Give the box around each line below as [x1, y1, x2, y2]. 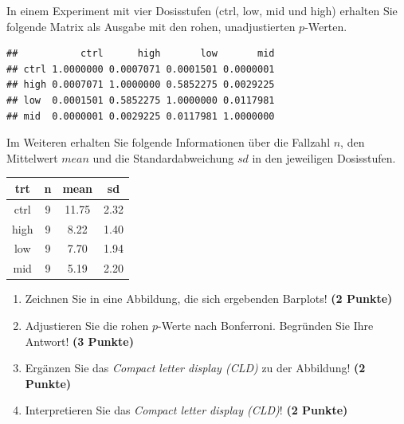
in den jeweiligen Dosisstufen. [252, 149, 396, 166]
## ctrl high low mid [6, 48, 275, 60]
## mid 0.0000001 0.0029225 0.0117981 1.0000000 [6, 110, 275, 122]
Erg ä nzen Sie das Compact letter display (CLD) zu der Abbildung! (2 [25, 359, 366, 376]
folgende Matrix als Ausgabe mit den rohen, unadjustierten [6, 18, 296, 34]
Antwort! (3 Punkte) [25, 332, 134, 349]
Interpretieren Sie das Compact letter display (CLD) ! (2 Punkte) [25, 402, 348, 418]
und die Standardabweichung [92, 149, 234, 166]
